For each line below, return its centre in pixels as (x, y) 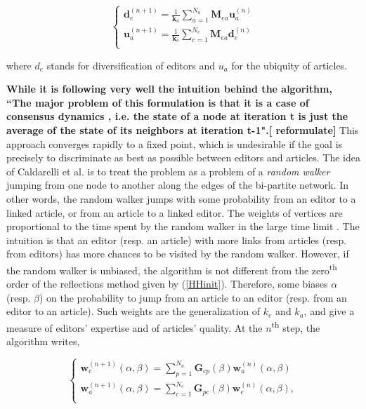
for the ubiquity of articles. (289, 65)
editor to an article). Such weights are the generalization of (133, 311)
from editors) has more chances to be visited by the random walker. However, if (178, 254)
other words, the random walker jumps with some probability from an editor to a (181, 198)
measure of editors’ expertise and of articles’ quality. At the (135, 327)
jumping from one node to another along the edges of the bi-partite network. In (178, 185)
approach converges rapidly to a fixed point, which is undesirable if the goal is (175, 143)
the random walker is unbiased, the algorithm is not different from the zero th (172, 269)
